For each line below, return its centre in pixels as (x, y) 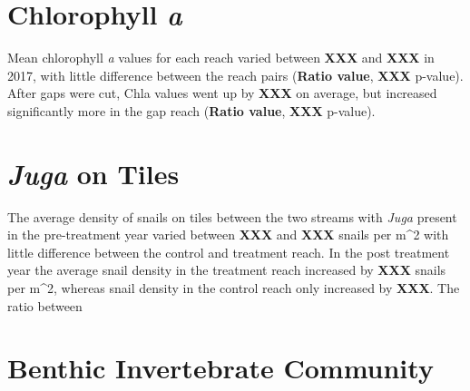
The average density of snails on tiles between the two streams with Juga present (232, 216)
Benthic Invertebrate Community (220, 368)
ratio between (45, 305)
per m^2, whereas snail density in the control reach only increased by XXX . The (234, 288)
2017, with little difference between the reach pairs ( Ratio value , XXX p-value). (235, 75)
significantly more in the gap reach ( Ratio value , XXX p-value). (191, 110)
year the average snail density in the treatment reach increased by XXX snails (227, 270)
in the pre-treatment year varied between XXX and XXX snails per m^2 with (228, 235)
